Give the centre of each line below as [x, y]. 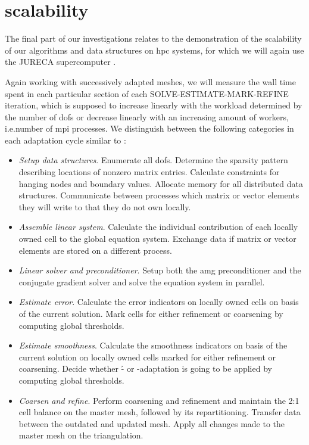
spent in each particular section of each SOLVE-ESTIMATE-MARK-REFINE [147, 93]
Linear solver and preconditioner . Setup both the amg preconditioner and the [160, 270]
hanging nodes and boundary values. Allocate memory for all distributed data [161, 183]
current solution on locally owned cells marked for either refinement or [147, 357]
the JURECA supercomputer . [60, 62]
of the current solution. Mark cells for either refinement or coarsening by [151, 313]
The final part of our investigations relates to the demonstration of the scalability [153, 38]
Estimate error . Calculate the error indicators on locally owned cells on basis [159, 302]
